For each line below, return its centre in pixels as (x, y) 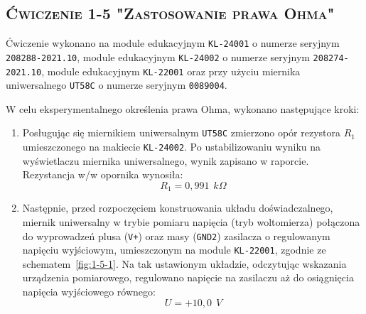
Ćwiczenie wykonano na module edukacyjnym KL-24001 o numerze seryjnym (173, 43)
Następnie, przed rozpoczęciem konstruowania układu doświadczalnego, (178, 208)
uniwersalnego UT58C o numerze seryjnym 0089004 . (117, 85)
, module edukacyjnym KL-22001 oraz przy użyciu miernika (171, 71)
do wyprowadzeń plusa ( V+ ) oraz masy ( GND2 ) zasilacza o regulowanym (176, 235)
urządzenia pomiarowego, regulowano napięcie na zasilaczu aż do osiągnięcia (188, 277)
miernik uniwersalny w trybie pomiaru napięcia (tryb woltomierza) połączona (191, 221)
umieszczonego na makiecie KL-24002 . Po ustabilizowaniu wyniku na (172, 147)
